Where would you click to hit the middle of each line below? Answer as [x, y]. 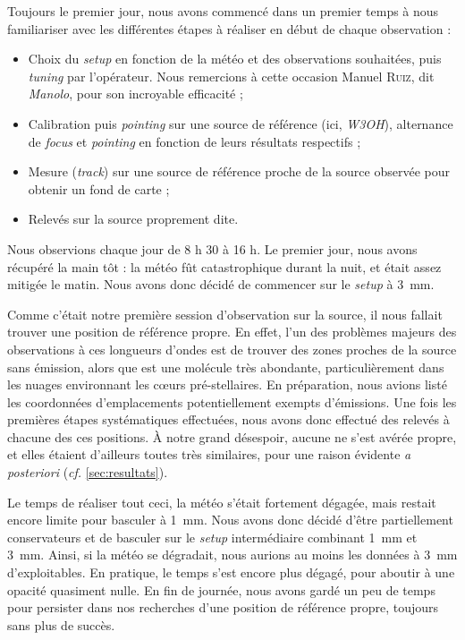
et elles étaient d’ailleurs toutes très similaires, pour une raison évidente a [209, 454]
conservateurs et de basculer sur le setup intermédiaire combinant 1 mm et [212, 537]
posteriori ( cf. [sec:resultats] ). [88, 472]
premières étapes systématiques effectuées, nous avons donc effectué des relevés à [228, 419]
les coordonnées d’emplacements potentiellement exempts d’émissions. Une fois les [232, 401]
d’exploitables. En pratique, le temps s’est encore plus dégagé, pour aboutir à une [231, 572]
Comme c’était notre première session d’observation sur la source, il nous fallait [225, 314]
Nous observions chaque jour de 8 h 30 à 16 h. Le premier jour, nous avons [212, 248]
